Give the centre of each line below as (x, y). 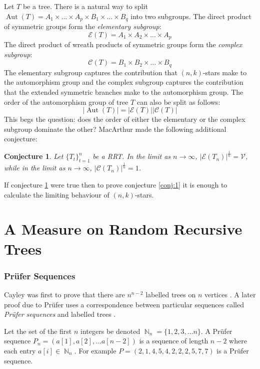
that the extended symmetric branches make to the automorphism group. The (124, 91)
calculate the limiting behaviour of (57, 194)
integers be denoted (110, 331)
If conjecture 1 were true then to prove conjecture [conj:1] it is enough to (116, 184)
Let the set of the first (38, 331)
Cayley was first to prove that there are (64, 294)
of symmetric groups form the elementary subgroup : (83, 26)
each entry (20, 350)
